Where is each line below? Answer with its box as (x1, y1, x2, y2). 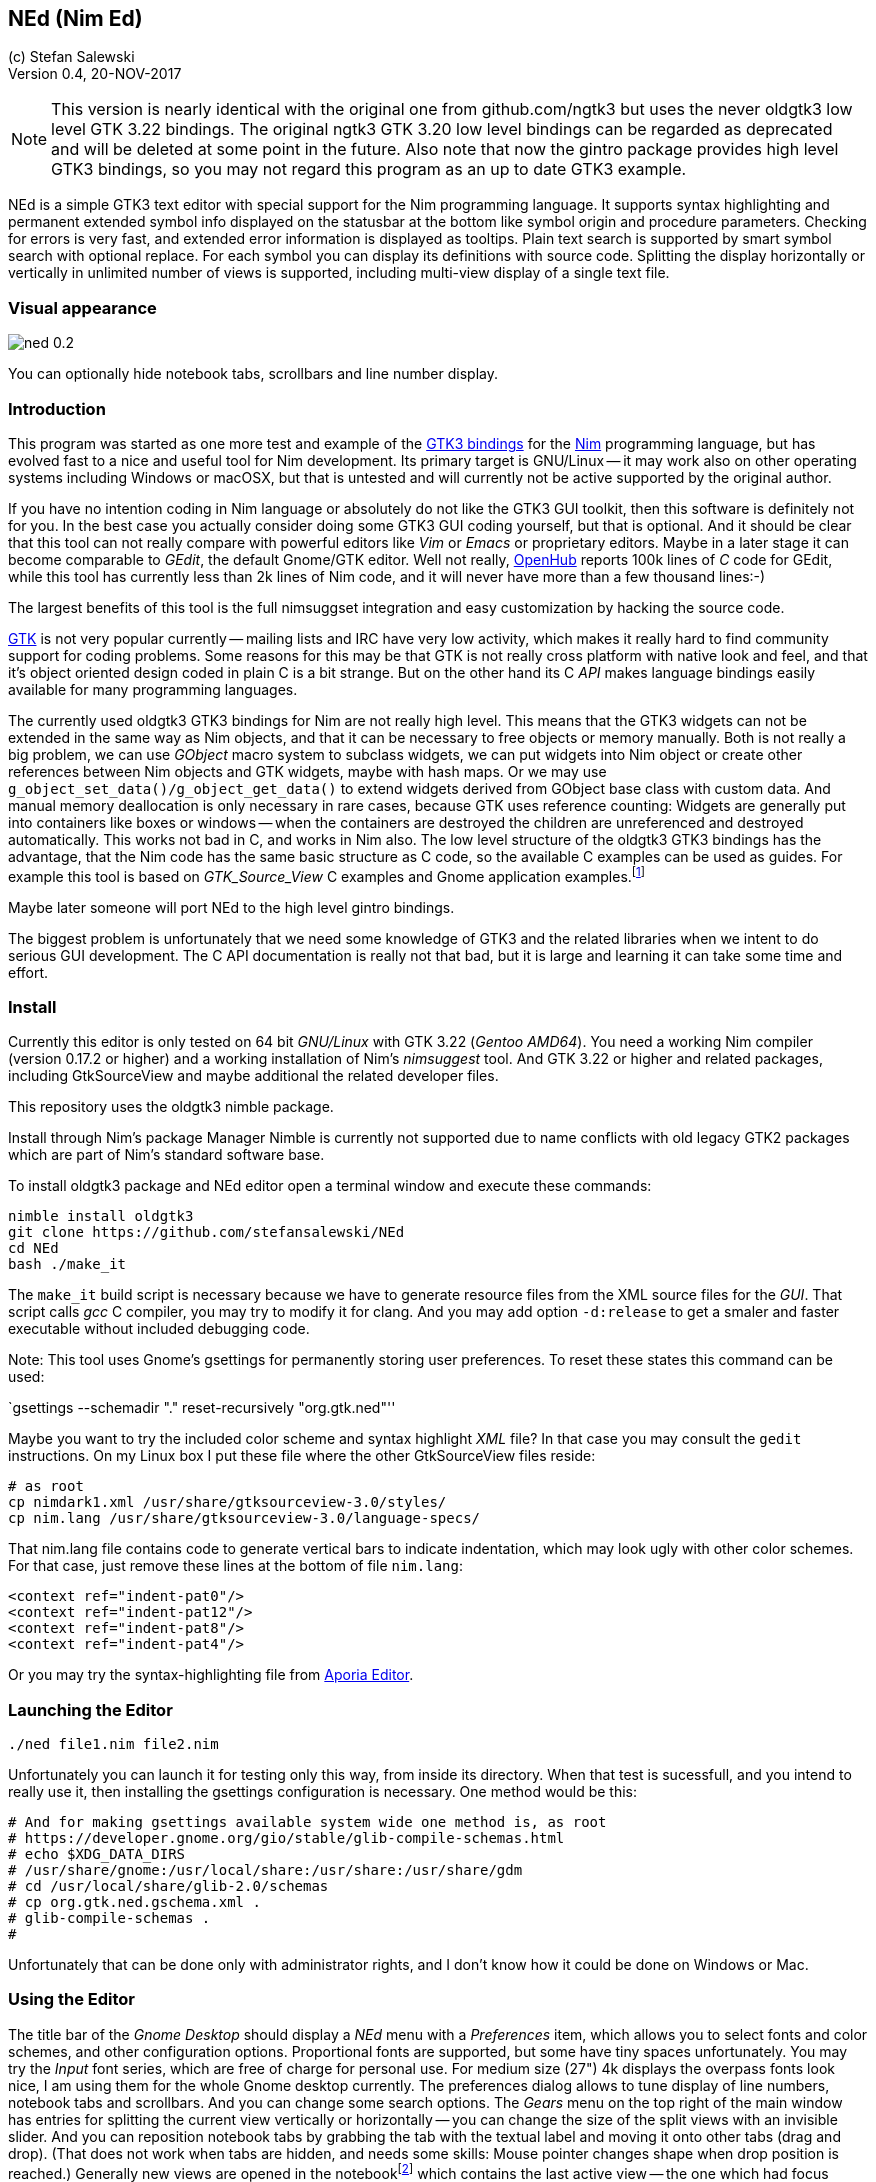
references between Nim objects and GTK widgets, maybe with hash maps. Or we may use (8, 762, 607, 780)
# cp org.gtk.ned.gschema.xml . (8, 1894, 261, 1911)
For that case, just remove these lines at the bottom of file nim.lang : (8, 1557, 463, 1575)
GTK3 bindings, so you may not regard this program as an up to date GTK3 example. (51, 159, 687, 180)
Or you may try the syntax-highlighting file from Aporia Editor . (8, 1666, 414, 1684)
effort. (8, 963, 49, 981)
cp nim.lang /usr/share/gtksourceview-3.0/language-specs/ (8, 1510, 481, 1527)
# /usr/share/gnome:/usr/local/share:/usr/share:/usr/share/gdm (8, 1862, 523, 1879)
